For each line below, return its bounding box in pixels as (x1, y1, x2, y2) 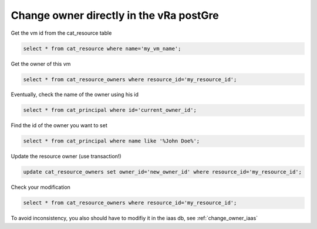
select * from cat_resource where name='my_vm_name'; (23, 45, 181, 52)
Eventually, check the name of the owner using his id (11, 91, 139, 98)
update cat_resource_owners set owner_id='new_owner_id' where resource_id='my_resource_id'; (23, 168, 302, 175)
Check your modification (11, 184, 70, 191)
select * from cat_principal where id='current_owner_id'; (23, 107, 197, 114)
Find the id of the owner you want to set (11, 122, 108, 129)
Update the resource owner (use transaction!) (11, 153, 122, 160)
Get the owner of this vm (11, 60, 71, 67)
